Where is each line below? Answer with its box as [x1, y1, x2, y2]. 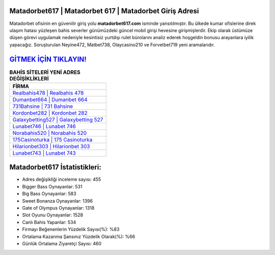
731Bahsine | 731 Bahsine [12, 102, 73, 109]
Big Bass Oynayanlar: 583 [22, 191, 76, 197]
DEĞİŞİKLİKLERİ [9, 75, 49, 82]
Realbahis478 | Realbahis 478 [12, 89, 84, 96]
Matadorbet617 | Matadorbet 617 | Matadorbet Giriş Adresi [9, 7, 199, 15]
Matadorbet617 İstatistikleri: [9, 163, 101, 172]
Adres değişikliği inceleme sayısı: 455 [22, 176, 101, 183]
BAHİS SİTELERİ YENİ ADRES [9, 69, 81, 76]
